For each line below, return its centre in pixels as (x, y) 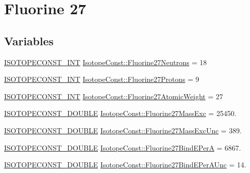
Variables (29, 40)
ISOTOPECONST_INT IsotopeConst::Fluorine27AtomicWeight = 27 (114, 96)
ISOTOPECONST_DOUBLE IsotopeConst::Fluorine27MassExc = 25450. (120, 113)
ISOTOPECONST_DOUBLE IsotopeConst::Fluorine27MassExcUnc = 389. (123, 130)
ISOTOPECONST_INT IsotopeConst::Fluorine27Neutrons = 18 (106, 62)
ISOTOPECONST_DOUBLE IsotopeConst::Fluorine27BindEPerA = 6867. (123, 147)
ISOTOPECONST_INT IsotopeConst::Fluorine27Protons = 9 (102, 79)
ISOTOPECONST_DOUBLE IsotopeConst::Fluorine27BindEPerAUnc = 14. (125, 165)
